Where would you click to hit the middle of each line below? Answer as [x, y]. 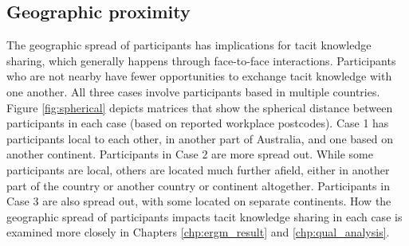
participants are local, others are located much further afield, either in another [198, 169]
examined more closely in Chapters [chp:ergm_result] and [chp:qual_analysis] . [198, 232]
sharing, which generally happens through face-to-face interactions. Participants [201, 60]
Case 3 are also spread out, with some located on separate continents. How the [199, 201]
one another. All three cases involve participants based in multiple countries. [193, 91]
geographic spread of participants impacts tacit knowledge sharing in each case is [204, 216]
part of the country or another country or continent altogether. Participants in [198, 185]
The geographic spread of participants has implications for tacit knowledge [189, 45]
